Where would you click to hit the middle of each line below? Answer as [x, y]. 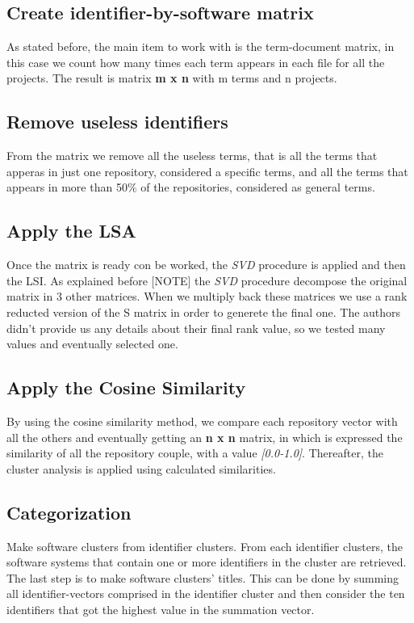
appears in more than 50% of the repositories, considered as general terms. [191, 187]
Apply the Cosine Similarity [126, 387]
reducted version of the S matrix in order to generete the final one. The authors [204, 311]
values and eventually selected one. [92, 344]
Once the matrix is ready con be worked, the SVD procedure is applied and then [206, 265]
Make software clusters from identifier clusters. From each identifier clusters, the [205, 546]
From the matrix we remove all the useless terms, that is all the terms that [192, 156]
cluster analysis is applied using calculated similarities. [141, 468]
